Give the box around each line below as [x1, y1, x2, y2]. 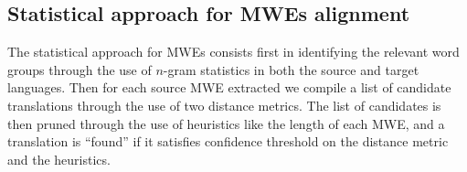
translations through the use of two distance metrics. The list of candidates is [7, 95, 441, 114]
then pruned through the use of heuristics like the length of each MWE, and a [7, 113, 445, 133]
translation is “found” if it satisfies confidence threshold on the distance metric [7, 132, 449, 151]
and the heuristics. [7, 149, 111, 168]
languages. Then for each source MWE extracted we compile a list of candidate [7, 78, 451, 97]
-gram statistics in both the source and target [163, 59, 419, 79]
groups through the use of [7, 59, 152, 79]
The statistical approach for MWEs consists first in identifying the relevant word [7, 42, 460, 61]
